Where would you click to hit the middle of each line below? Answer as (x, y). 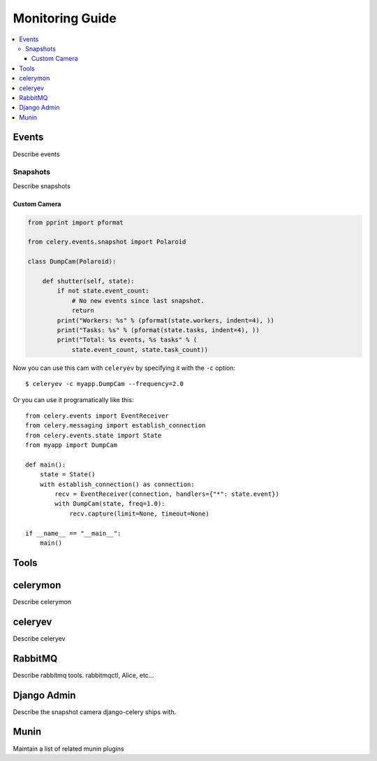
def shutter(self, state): (89, 281)
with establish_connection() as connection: (117, 484)
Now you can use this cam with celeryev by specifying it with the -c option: (124, 368)
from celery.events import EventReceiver (97, 415)
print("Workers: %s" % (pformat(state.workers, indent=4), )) (166, 320)
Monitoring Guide (65, 18)
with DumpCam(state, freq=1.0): (110, 504)
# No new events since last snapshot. (138, 300)
